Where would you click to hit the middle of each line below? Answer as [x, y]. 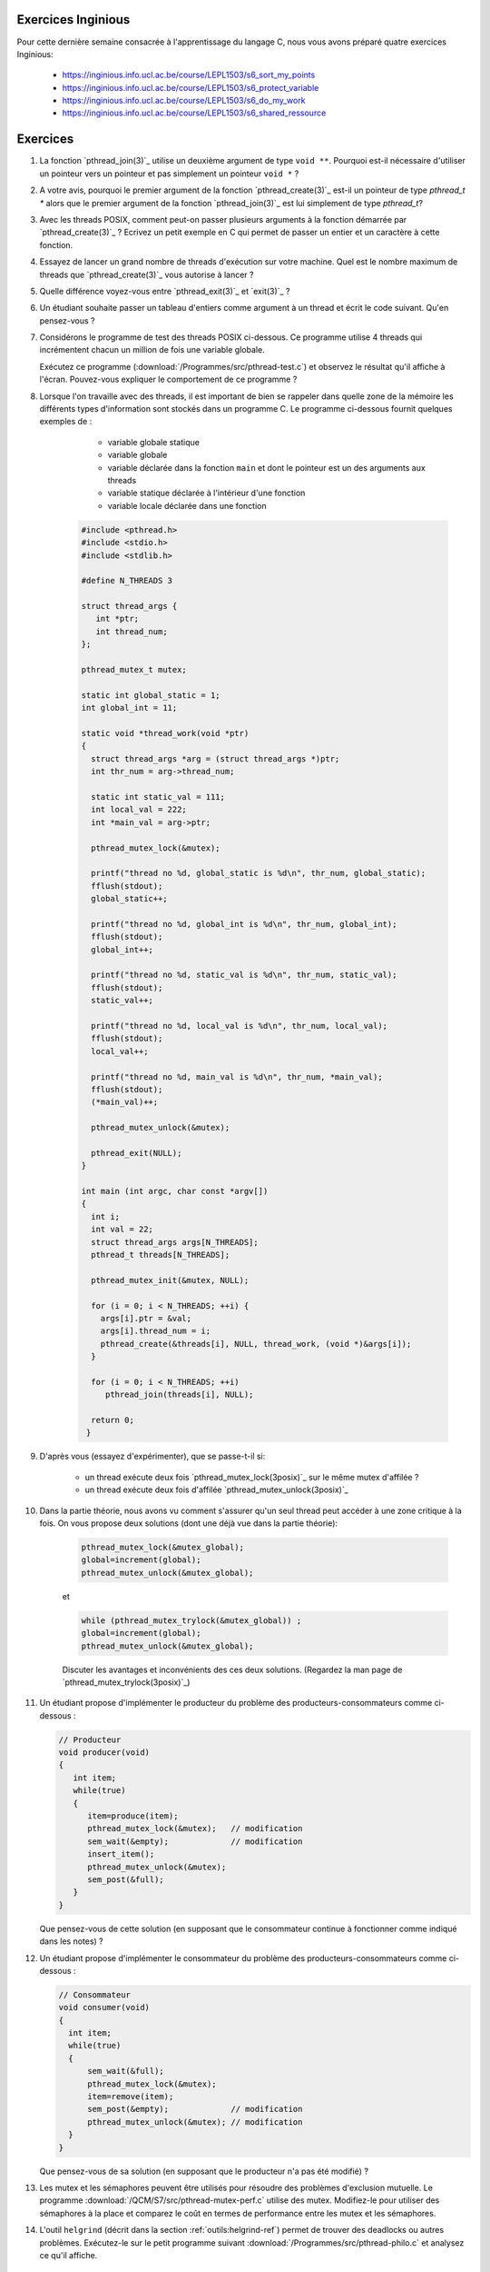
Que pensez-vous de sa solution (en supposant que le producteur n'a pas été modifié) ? [204, 2171]
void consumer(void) [104, 2008]
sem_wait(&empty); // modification [195, 1841]
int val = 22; [122, 1230]
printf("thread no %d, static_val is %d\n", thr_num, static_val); [244, 975]
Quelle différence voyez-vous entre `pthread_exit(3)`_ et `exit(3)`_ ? [165, 291]
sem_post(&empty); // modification [195, 2109]
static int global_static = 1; [151, 695]
